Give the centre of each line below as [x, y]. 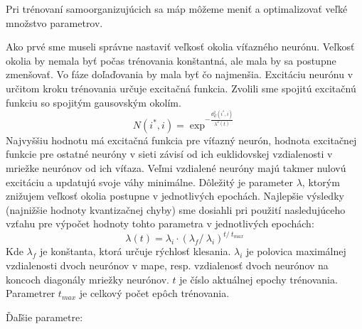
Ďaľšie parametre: [44, 317]
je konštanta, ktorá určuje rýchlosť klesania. [135, 251]
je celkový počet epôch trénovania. [154, 293]
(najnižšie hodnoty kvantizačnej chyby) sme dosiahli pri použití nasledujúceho [176, 209]
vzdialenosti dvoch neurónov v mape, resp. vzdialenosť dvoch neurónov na [167, 265]
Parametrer [31, 293]
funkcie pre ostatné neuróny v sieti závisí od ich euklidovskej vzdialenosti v [169, 154]
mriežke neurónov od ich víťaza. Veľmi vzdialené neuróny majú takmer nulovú [176, 168]
